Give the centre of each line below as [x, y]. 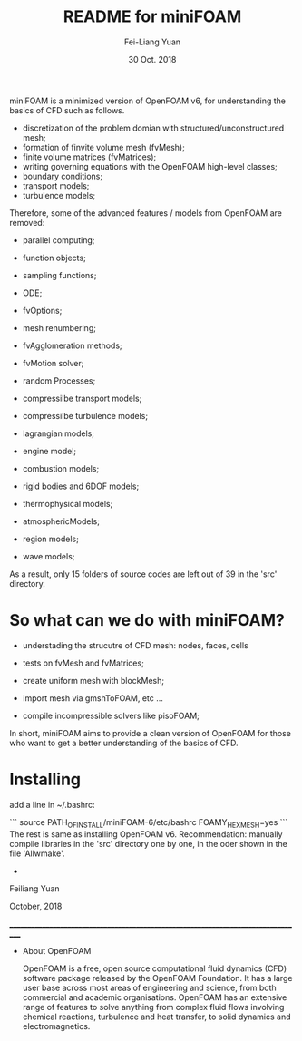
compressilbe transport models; [82, 398]
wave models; [49, 556]
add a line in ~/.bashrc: [52, 804]
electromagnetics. [56, 1026]
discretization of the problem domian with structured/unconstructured [153, 128]
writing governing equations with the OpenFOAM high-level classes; [150, 166]
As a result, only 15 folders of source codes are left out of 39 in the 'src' [143, 574]
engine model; [49, 451]
